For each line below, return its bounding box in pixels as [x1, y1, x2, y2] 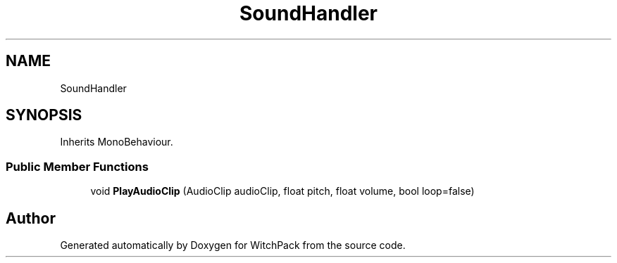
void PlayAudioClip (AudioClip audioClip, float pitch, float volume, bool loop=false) [90, 185, 475, 198]
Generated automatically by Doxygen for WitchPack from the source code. [60, 239, 406, 252]
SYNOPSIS [6, 106, 82, 124]
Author [6, 209, 56, 227]
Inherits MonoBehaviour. [60, 136, 173, 148]
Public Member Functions [6, 159, 149, 174]
